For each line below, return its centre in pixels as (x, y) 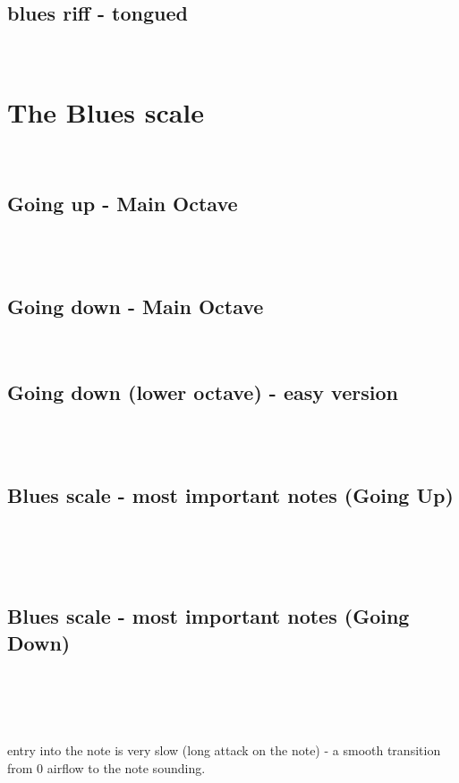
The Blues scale (106, 111)
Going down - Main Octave (136, 306)
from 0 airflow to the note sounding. (106, 767)
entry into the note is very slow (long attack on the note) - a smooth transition (224, 750)
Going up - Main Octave (123, 203)
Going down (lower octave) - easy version (203, 392)
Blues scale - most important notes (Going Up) (230, 495)
